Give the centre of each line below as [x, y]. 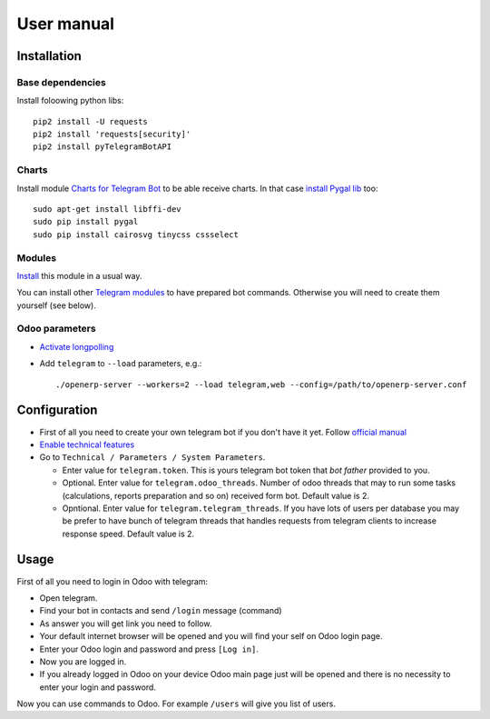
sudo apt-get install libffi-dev [107, 210]
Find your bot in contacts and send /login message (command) [161, 611]
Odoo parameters [56, 329]
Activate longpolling [77, 346]
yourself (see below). [57, 305]
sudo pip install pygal [86, 222]
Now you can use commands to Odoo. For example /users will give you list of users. [176, 704]
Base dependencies [61, 82]
